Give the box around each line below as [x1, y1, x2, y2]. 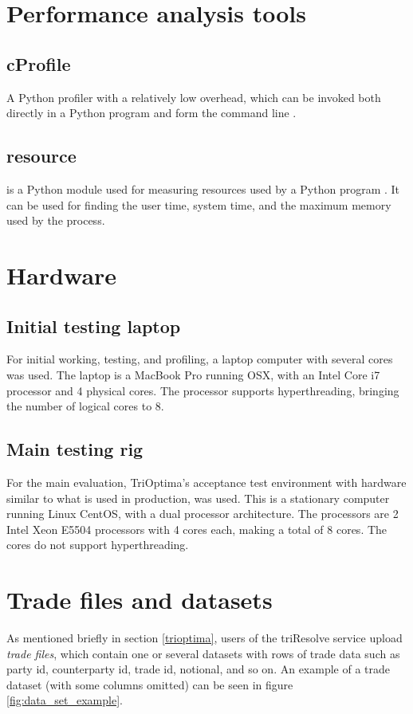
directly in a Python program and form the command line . [6, 104, 297, 121]
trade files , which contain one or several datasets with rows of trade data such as [6, 645, 400, 661]
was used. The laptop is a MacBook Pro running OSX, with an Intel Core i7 [6, 366, 380, 382]
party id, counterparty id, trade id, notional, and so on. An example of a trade [6, 661, 390, 677]
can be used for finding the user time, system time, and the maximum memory [6, 196, 391, 213]
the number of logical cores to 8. [6, 398, 164, 414]
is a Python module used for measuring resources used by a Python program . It [6, 180, 400, 197]
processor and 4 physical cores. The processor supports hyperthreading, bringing [6, 382, 399, 398]
